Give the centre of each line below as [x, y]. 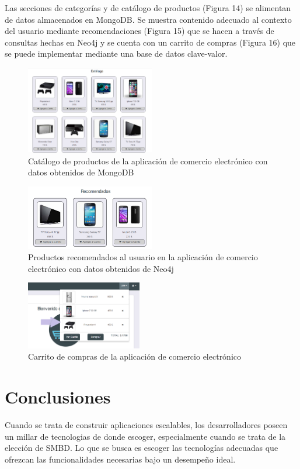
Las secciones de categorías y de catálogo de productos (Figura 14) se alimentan [148, 8]
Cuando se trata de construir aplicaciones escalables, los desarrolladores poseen [146, 424]
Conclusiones [58, 397]
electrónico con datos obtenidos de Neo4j [101, 268]
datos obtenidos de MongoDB [81, 172]
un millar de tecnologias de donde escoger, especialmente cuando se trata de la [145, 436]
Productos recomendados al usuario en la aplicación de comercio [143, 257]
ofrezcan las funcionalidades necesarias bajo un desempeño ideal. [120, 459]
